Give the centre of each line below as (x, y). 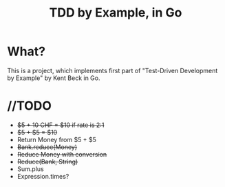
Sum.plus (30, 169)
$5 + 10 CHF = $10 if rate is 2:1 (61, 125)
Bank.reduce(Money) (47, 147)
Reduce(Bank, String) (47, 161)
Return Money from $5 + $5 (56, 139)
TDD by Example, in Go (116, 13)
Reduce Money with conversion (62, 154)
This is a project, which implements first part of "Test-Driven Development (112, 70)
